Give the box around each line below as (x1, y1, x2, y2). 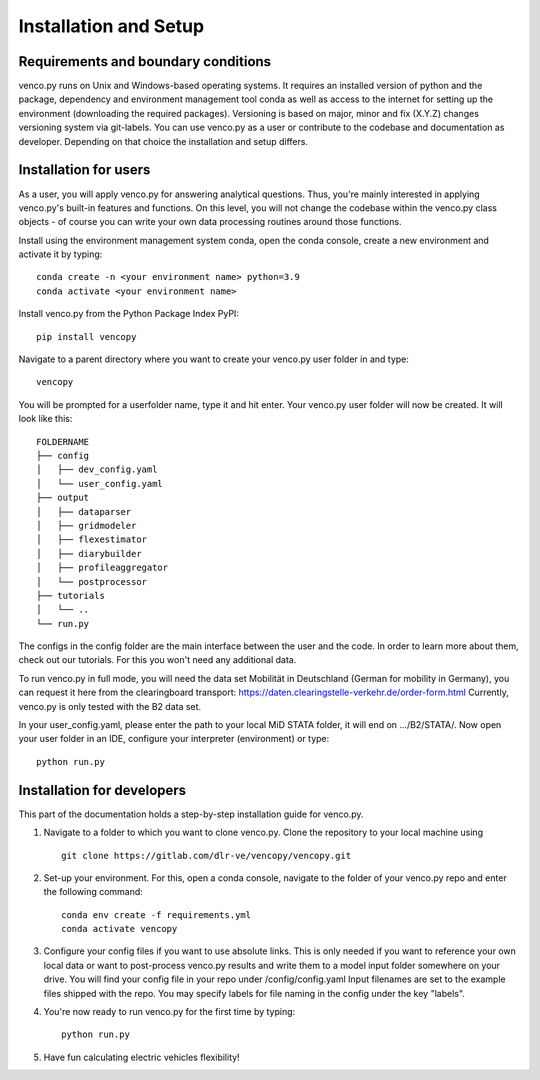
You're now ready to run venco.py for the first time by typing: (43, 1006, 296, 1018)
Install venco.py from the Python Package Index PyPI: (18, 308, 240, 320)
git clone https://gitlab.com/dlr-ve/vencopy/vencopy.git (61, 850, 352, 861)
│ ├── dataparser (36, 506, 132, 517)
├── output (36, 492, 90, 504)
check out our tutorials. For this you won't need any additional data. (18, 654, 297, 666)
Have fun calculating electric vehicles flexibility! (43, 1051, 240, 1063)
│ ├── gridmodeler (36, 520, 137, 531)
